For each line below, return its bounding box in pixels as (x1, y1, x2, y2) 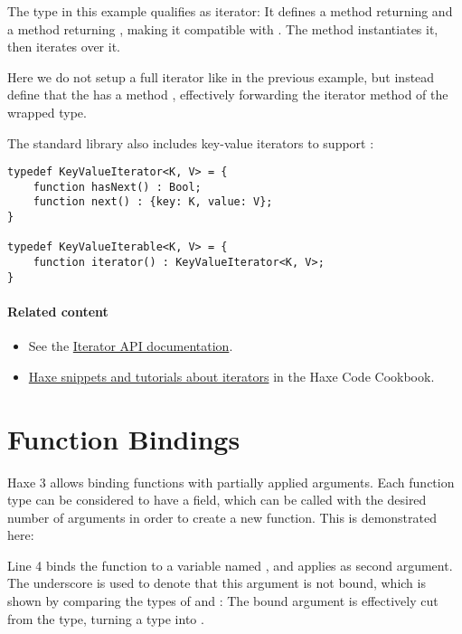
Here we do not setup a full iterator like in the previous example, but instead (7, 67, 435, 86)
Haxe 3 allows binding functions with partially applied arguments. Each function (7, 472, 455, 491)
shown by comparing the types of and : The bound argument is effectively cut (7, 591, 438, 610)
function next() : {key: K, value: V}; (33, 195, 273, 209)
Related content (7, 302, 108, 320)
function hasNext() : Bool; (33, 180, 202, 194)
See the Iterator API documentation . (28, 336, 233, 355)
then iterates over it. (7, 37, 120, 56)
